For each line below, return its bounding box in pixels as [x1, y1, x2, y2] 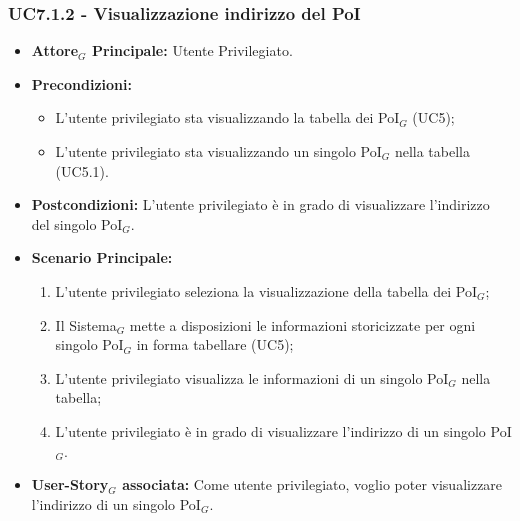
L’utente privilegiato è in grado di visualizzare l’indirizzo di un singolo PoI [55, 420, 512, 441]
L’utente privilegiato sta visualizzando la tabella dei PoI [55, 107, 400, 128]
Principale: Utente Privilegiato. [91, 40, 293, 61]
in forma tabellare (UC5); [136, 334, 294, 355]
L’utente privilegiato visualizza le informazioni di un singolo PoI [55, 367, 449, 388]
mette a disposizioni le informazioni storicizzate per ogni [129, 314, 476, 335]
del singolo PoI [31, 213, 123, 234]
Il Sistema [55, 314, 117, 335]
